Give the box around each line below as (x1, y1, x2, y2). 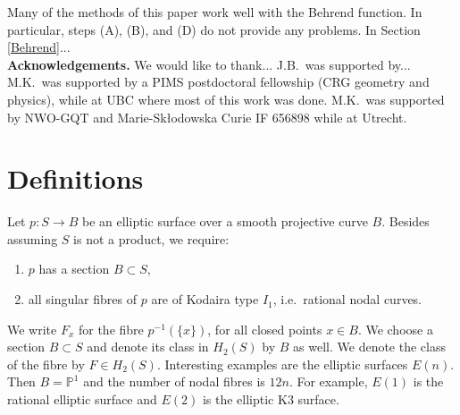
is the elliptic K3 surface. (202, 390, 339, 409)
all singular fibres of (28, 290, 137, 309)
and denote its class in (87, 337, 209, 356)
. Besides (381, 212, 430, 231)
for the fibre (78, 319, 144, 338)
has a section (38, 259, 110, 278)
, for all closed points (207, 319, 322, 338)
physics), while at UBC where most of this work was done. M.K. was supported (7, 89, 445, 108)
